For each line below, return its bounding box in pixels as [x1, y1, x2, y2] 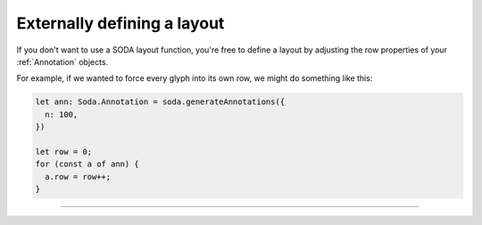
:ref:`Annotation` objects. [16, 56, 109, 67]
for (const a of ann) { [35, 159, 140, 169]
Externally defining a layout [16, 13, 225, 33]
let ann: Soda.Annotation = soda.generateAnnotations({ [35, 97, 286, 107]
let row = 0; [35, 147, 93, 157]
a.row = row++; [45, 172, 112, 181]
